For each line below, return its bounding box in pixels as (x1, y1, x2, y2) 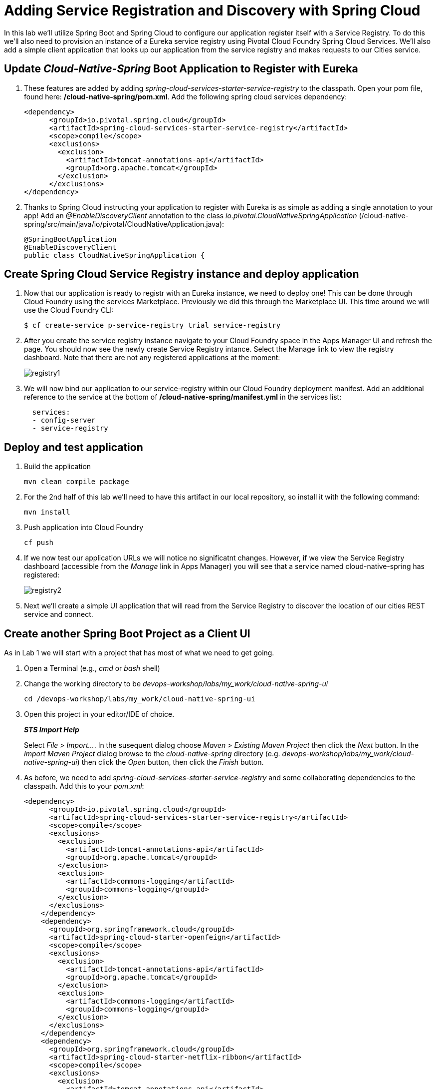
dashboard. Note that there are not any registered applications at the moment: (24, 353, 280, 362)
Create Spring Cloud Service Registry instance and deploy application (4, 268, 359, 281)
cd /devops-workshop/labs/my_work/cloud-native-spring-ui (24, 695, 255, 703)
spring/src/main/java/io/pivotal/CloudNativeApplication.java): (24, 219, 224, 228)
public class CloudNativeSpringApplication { (24, 251, 205, 259)
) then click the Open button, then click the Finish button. (77, 758, 264, 767)
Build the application (24, 462, 91, 471)
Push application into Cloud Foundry (24, 523, 144, 532)
